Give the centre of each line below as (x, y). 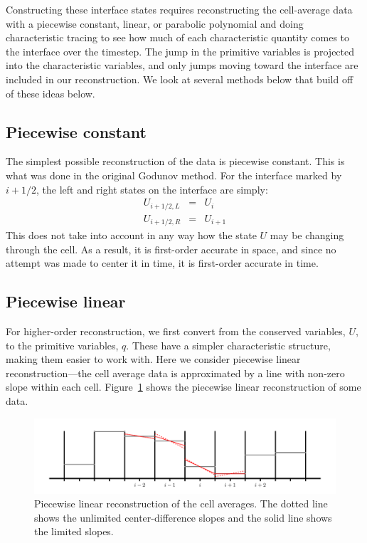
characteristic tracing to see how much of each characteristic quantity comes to (178, 37)
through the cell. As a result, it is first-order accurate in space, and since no (171, 249)
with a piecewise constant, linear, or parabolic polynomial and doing (155, 23)
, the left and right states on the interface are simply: (152, 189)
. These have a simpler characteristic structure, (228, 345)
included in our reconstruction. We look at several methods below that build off (180, 79)
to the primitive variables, (62, 345)
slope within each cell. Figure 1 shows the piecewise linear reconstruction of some (183, 387)
